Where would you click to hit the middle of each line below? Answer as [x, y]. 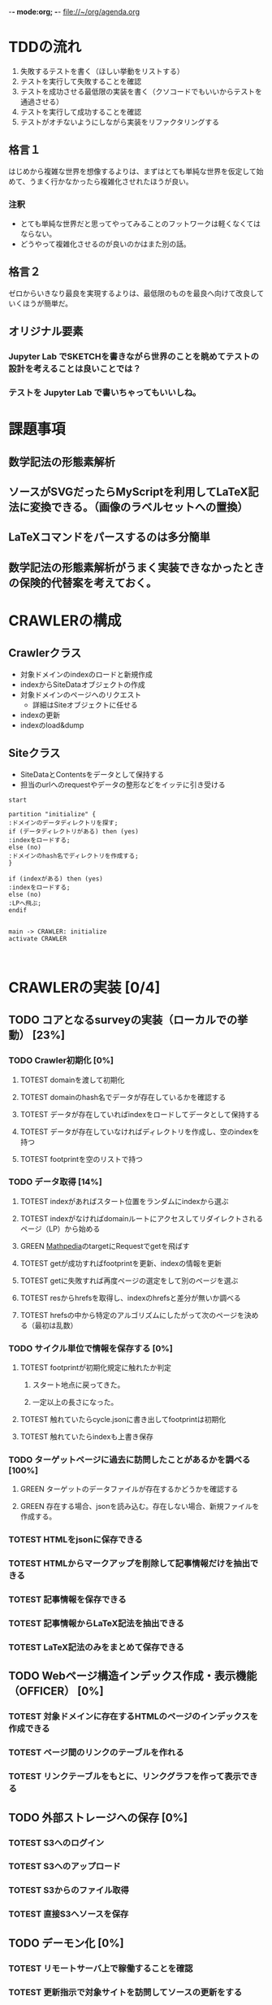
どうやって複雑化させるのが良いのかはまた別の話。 [105, 244]
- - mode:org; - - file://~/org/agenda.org [74, 12]
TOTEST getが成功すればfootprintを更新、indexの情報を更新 [121, 1263]
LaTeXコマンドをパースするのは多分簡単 [110, 537]
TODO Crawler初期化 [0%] [61, 1060]
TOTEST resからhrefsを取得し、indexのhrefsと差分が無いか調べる [130, 1298]
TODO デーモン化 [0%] [66, 1943]
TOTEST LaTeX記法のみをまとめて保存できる [97, 1647]
